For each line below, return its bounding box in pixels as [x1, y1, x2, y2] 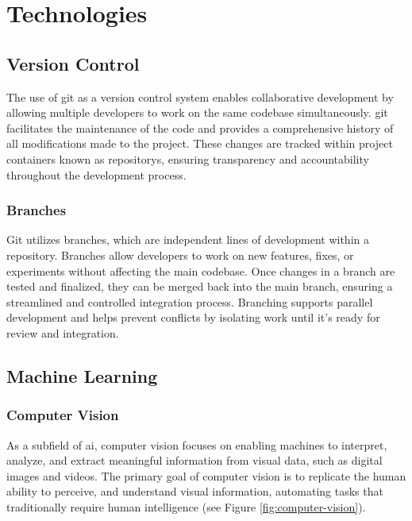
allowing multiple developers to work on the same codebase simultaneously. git [6, 104, 388, 121]
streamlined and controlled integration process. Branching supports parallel [6, 293, 373, 310]
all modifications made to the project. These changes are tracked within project [6, 135, 393, 152]
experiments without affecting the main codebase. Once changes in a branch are [6, 262, 395, 279]
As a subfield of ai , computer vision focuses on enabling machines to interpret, [6, 436, 387, 453]
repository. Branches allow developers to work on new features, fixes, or [6, 246, 354, 263]
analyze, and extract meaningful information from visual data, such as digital [6, 452, 383, 469]
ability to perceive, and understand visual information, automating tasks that [6, 483, 383, 500]
